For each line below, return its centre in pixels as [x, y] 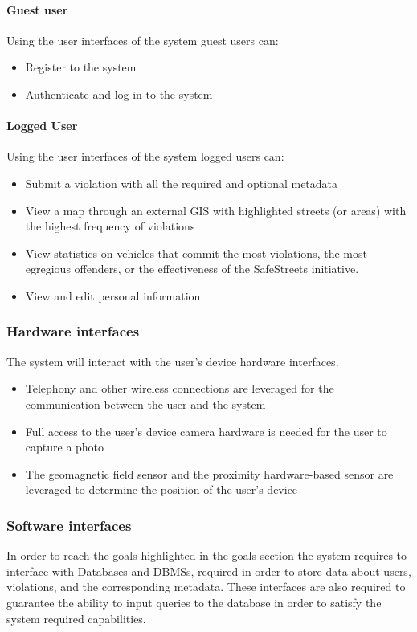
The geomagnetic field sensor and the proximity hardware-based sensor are [209, 473]
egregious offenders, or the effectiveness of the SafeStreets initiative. [192, 269]
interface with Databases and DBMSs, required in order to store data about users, [209, 571]
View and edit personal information [113, 295]
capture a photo [65, 447]
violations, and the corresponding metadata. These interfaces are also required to [206, 587]
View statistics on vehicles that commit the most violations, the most [196, 253]
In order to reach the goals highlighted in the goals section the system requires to [207, 555]
